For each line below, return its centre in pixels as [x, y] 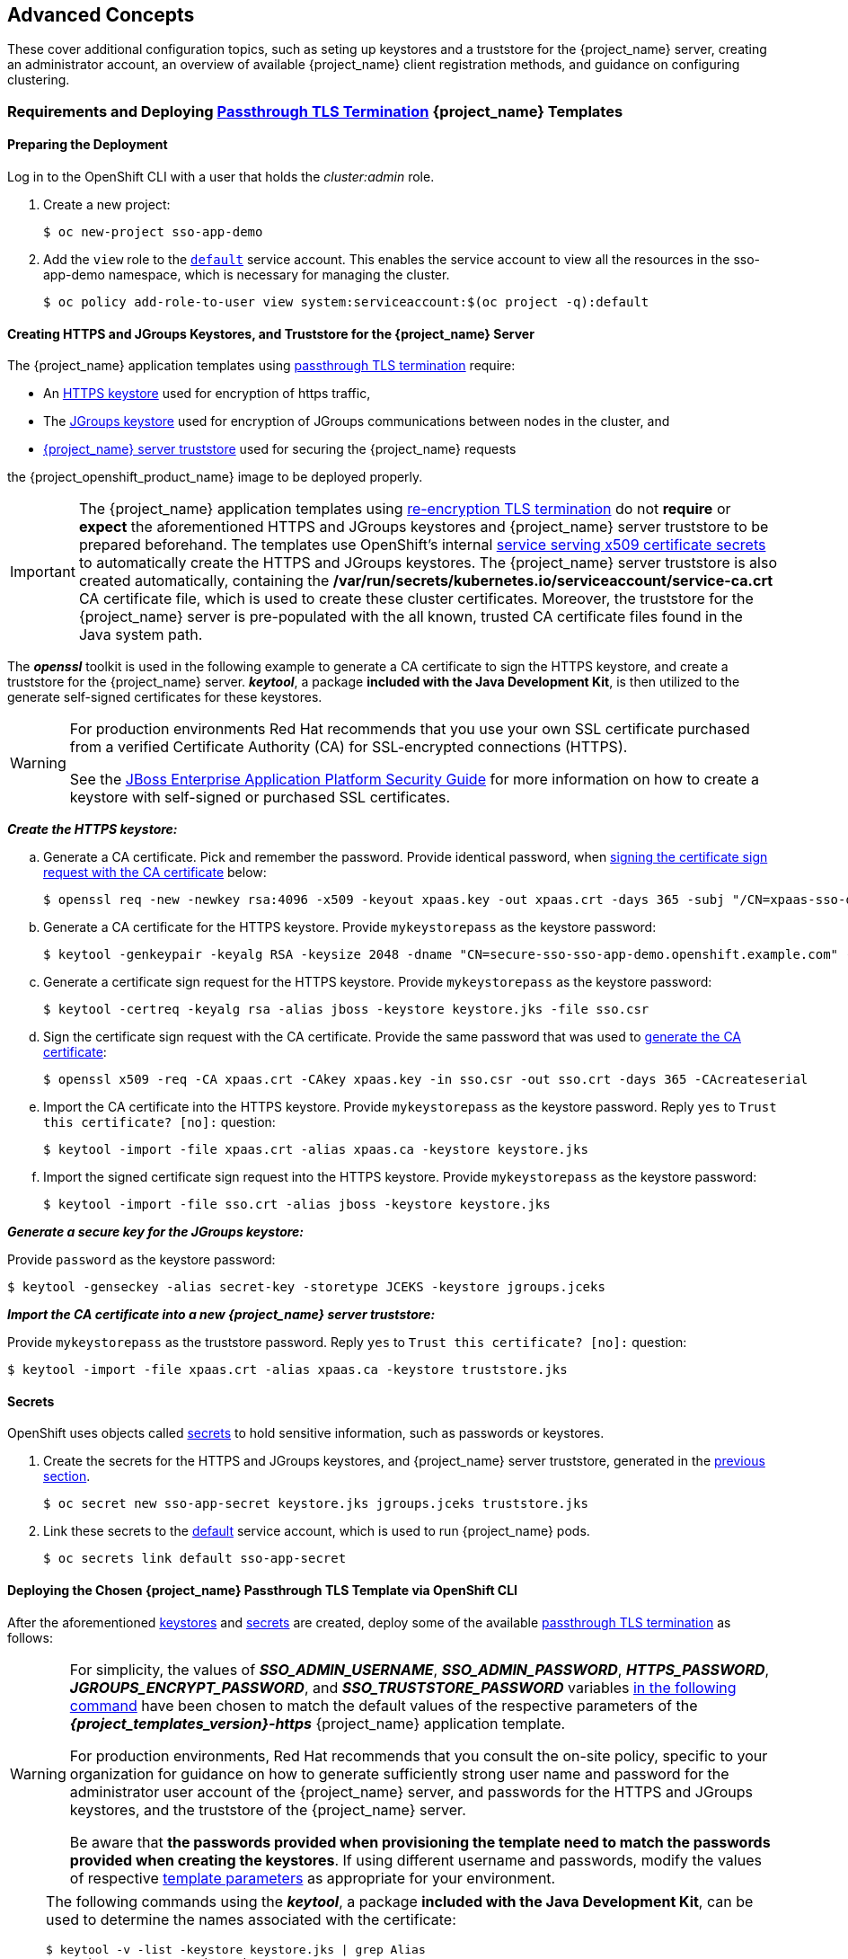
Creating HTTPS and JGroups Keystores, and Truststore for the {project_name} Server [271, 333]
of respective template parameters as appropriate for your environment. [313, 1878]
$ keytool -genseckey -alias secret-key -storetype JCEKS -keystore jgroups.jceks [306, 1287]
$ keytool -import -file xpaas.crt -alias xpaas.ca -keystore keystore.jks [316, 1150]
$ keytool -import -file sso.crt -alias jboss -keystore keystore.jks [297, 1205]
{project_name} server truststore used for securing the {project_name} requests [280, 449]
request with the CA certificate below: [155, 873]
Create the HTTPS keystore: [93, 829]
